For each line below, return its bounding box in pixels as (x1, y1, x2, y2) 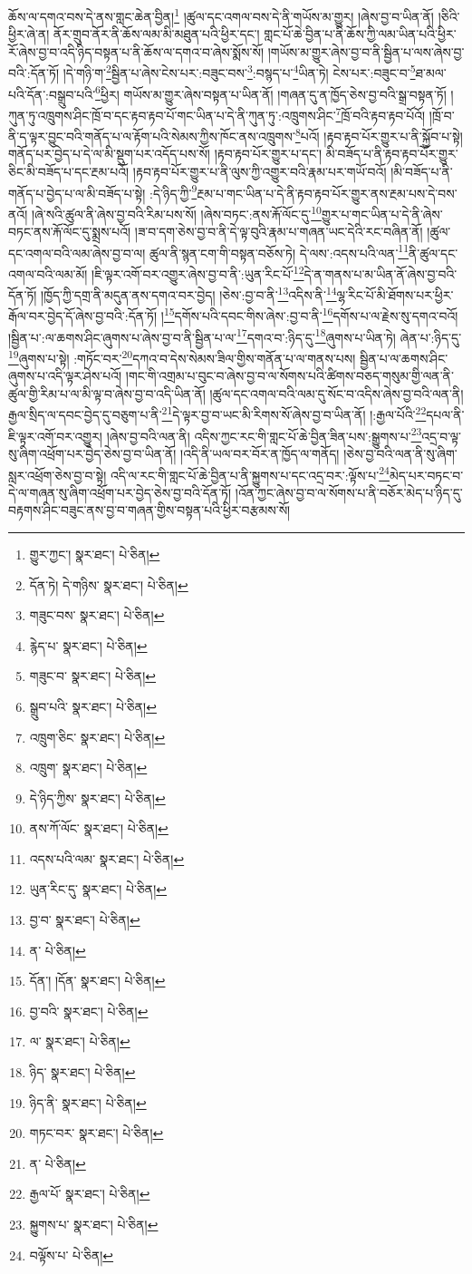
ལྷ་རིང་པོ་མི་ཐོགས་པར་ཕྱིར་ (336, 285, 454, 304)
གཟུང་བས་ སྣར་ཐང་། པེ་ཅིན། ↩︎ (29, 606, 165, 625)
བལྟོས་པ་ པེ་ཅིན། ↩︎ (29, 1245, 114, 1264)
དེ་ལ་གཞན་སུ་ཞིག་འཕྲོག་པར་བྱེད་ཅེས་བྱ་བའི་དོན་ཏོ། (8, 482, 232, 501)
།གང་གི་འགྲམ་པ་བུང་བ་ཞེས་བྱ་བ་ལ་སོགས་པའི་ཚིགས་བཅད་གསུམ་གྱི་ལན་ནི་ (125, 366, 454, 385)
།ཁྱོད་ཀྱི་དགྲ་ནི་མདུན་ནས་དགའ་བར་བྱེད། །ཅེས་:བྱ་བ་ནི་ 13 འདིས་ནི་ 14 (41, 283, 337, 304)
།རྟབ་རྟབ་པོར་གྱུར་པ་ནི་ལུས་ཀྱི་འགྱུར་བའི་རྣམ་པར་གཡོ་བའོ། (132, 162, 387, 181)
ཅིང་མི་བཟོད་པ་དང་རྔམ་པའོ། (8, 162, 130, 181)
